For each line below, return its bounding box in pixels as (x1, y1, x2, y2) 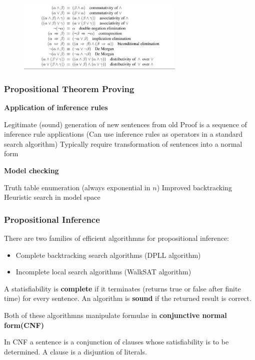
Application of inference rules (4, 102, 108, 113)
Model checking (4, 165, 59, 175)
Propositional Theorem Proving (4, 82, 134, 95)
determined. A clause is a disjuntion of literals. (4, 346, 147, 356)
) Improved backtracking (156, 182, 232, 192)
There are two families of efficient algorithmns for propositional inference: (4, 232, 229, 243)
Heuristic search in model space (4, 192, 100, 202)
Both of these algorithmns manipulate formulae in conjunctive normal (4, 309, 227, 320)
